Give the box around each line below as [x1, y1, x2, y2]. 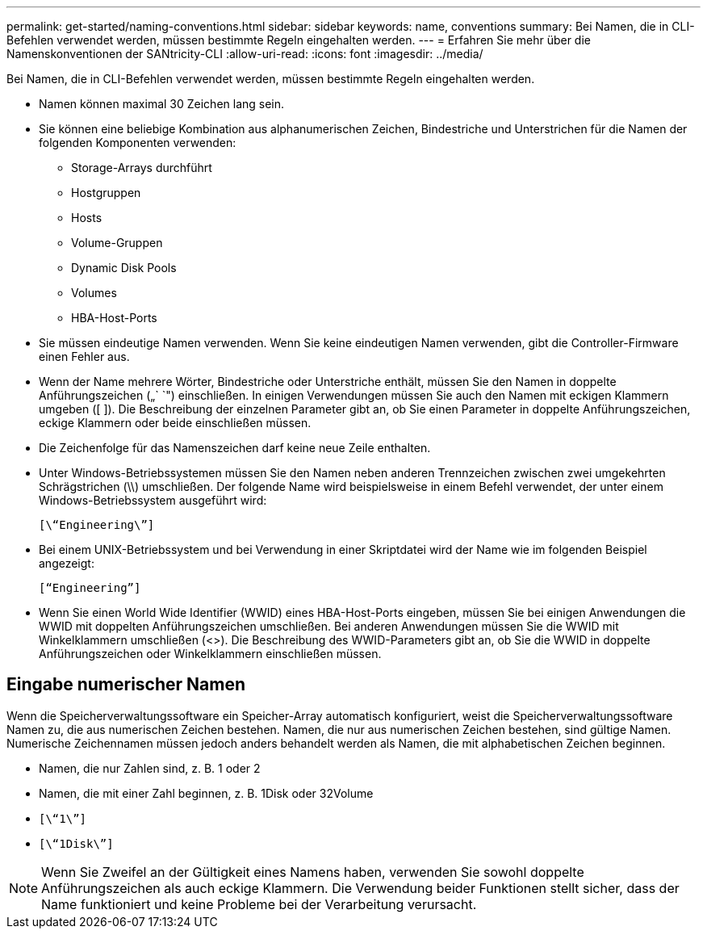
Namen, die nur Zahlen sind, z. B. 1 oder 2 [39, 761, 261, 775]
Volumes [71, 286, 117, 300]
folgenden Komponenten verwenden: [39, 136, 236, 149]
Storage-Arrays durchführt [71, 161, 212, 174]
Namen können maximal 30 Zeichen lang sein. [39, 97, 285, 111]
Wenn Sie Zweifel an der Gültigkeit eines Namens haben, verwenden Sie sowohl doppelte [41, 863, 584, 880]
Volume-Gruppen [71, 236, 163, 249]
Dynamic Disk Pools [71, 261, 177, 275]
